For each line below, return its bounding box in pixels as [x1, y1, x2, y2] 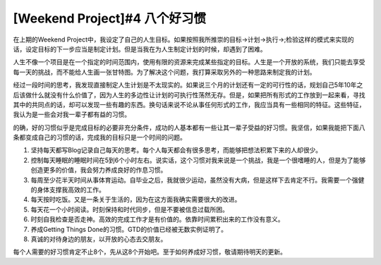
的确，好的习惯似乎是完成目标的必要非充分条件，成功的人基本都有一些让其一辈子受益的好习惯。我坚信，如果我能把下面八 [13, 123, 365, 132]
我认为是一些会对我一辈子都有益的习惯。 [13, 110, 131, 119]
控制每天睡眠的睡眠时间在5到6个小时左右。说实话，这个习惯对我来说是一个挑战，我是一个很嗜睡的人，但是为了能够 [30, 156, 366, 164]
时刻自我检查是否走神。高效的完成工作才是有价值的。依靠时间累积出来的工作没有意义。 [30, 215, 284, 223]
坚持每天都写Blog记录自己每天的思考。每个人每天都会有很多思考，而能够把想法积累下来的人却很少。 [30, 146, 322, 154]
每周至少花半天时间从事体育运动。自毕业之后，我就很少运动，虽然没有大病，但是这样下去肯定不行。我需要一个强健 [30, 175, 365, 184]
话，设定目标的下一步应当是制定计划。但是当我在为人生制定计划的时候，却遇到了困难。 [13, 44, 267, 53]
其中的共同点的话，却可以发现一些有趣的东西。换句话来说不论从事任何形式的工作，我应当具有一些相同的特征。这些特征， [13, 100, 365, 109]
